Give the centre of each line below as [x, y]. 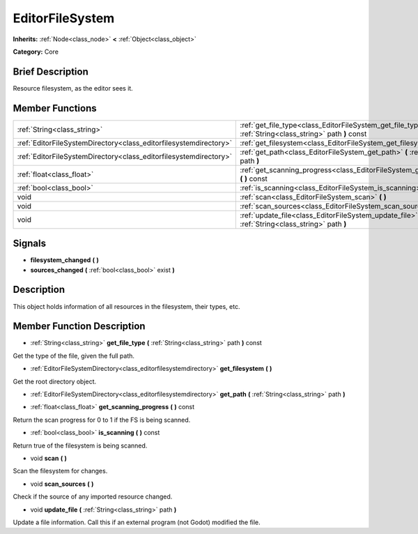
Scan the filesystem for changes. [60, 471]
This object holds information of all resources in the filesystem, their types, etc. [126, 306]
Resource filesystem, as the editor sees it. [73, 88]
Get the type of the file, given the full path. [74, 356]
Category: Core [36, 52]
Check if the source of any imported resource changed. [93, 497]
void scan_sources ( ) [62, 484]
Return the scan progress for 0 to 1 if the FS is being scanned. [102, 420]
